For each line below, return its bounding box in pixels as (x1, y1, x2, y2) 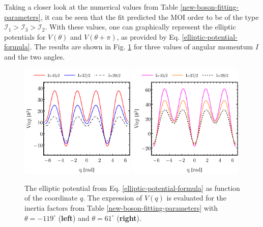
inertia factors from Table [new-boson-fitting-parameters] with (24, 202, 218, 213)
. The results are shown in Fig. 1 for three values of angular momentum (30, 41, 253, 52)
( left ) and (58, 212, 90, 223)
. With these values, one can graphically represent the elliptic (45, 21, 236, 32)
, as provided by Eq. (116, 31, 180, 42)
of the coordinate (24, 192, 78, 203)
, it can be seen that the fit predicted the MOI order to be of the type (40, 11, 259, 22)
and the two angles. (4, 51, 65, 62)
